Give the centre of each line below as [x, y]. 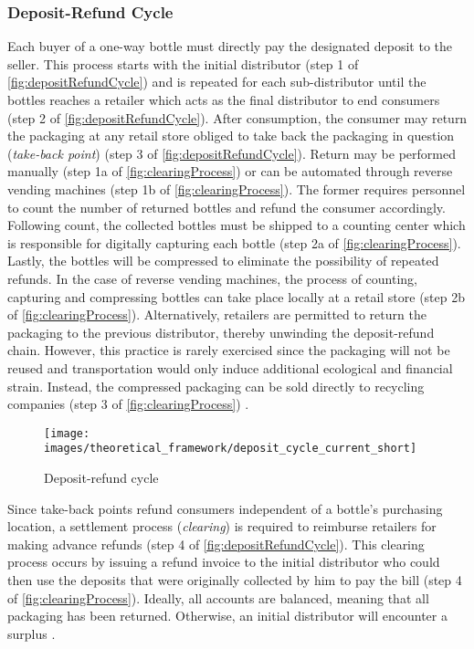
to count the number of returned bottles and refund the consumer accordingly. [226, 207]
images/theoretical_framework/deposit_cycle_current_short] [231, 449]
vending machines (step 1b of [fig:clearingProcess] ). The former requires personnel [237, 188]
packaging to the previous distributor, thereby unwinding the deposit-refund [221, 332]
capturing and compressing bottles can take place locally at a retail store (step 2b [237, 296]
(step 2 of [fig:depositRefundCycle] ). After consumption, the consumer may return [237, 117]
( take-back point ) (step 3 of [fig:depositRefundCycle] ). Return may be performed [232, 153]
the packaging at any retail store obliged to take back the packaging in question [231, 136]
